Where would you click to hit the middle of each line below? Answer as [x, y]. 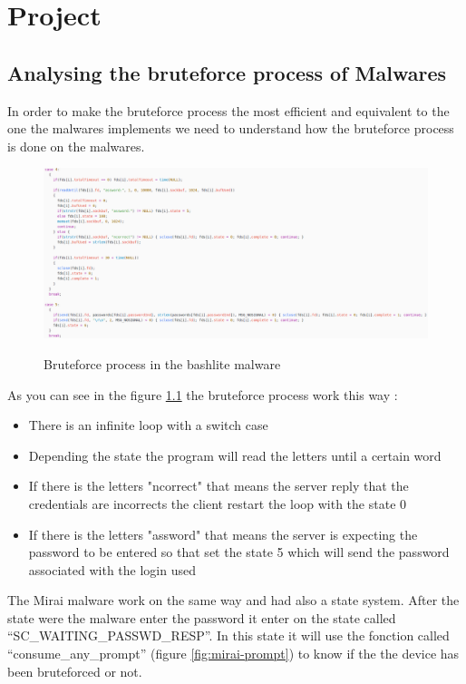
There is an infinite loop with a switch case [148, 425]
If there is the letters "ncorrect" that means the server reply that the [218, 486]
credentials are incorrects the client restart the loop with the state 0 [218, 503]
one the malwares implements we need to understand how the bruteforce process [231, 128]
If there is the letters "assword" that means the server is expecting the [223, 534]
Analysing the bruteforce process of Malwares [227, 72]
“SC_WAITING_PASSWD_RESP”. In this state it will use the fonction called [228, 635]
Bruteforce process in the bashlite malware [162, 363]
